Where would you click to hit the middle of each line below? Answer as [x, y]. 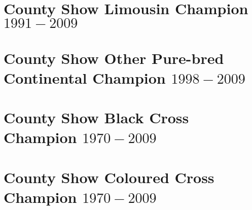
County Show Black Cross [96, 117]
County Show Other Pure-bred [114, 58]
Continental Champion [85, 77]
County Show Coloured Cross [109, 177]
